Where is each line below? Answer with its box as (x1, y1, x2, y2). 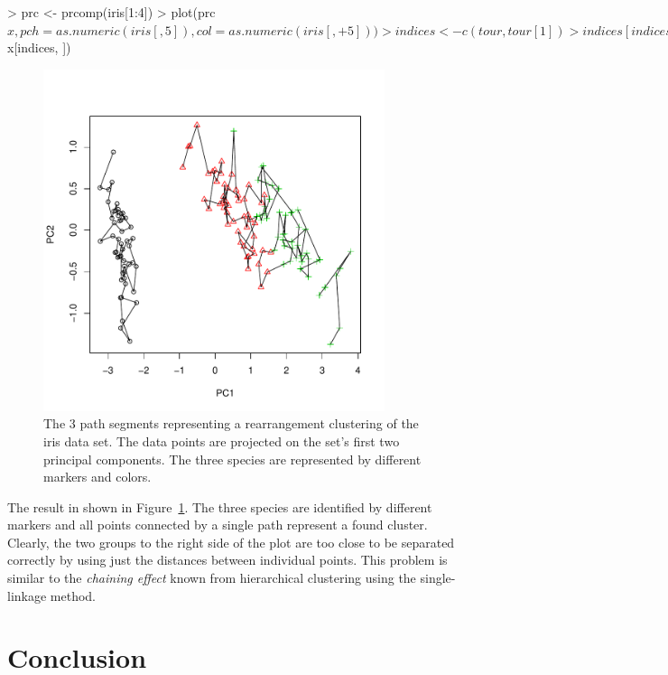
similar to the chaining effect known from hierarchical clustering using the (7, 568, 416, 587)
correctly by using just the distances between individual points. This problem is (7, 550, 448, 569)
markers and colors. (43, 467, 152, 486)
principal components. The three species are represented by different (43, 449, 422, 468)
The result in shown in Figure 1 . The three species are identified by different (7, 497, 432, 516)
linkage (7, 586, 47, 605)
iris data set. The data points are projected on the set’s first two (43, 431, 400, 450)
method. (50, 586, 97, 605)
